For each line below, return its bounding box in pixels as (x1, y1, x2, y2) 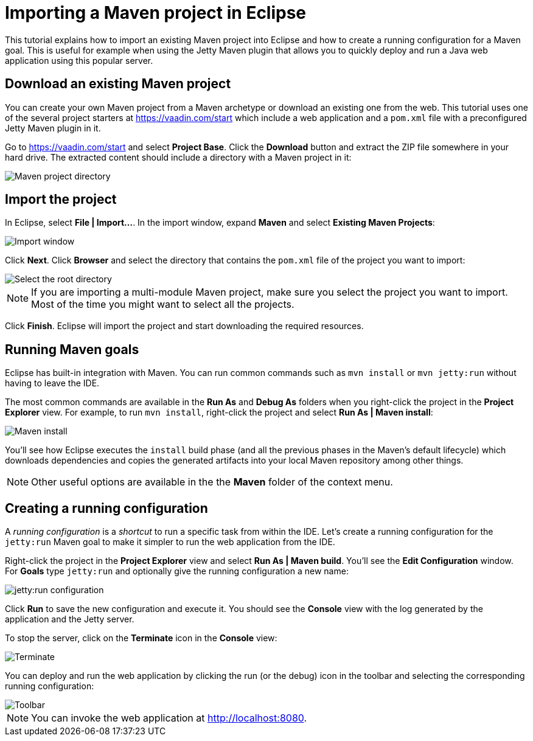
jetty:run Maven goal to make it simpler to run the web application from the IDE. (5, 537, 335, 548)
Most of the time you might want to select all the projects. (31, 298, 294, 311)
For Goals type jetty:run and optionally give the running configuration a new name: (5, 566, 349, 577)
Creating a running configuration (5, 500, 208, 516)
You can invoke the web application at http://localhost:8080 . (31, 712, 307, 725)
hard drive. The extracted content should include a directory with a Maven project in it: (5, 151, 352, 162)
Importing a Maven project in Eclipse (5, 2, 307, 23)
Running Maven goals (5, 341, 139, 357)
